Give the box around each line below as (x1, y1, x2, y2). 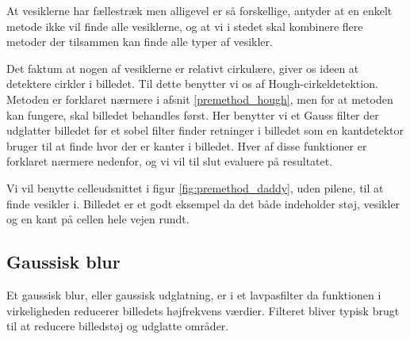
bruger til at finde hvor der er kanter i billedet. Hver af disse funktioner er (6, 137, 367, 154)
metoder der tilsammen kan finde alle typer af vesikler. (6, 33, 273, 50)
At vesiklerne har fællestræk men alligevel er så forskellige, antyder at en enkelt (6, 2, 393, 18)
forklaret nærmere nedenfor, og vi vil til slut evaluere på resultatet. (6, 153, 333, 169)
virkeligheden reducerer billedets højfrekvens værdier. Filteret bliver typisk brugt (6, 302, 400, 318)
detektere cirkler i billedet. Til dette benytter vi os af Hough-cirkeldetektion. (6, 75, 378, 92)
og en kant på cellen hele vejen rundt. (6, 211, 190, 227)
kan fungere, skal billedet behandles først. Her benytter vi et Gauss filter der (6, 106, 379, 123)
